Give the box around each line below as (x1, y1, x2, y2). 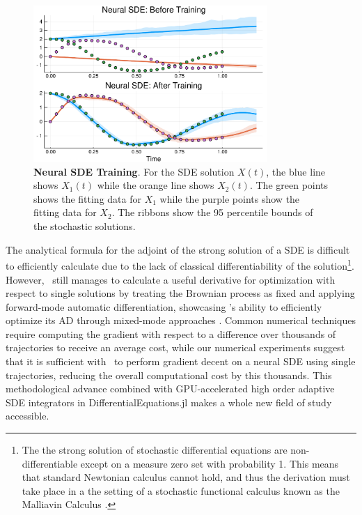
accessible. (6, 408, 49, 423)
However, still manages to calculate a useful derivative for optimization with (6, 272, 336, 286)
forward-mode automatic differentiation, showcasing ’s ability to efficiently (6, 299, 322, 314)
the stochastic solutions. (33, 219, 136, 233)
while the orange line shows (97, 178, 214, 192)
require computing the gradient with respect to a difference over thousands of (6, 326, 336, 341)
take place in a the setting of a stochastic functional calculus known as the (22, 483, 340, 498)
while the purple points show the (159, 191, 300, 206)
